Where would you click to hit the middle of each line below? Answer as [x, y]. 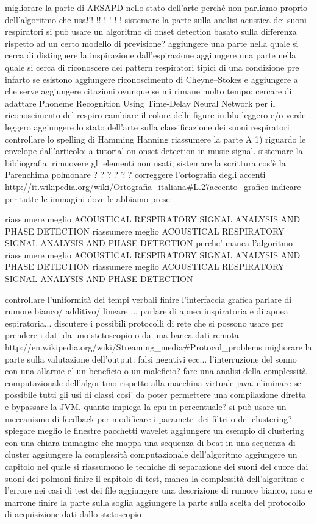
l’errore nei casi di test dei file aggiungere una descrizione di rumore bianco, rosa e [158, 490]
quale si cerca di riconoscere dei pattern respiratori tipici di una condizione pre [152, 67]
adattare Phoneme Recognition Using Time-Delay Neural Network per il [140, 103]
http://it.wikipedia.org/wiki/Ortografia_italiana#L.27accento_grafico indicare [153, 186]
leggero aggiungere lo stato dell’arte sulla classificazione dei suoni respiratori [147, 126]
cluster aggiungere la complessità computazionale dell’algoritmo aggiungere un [151, 454]
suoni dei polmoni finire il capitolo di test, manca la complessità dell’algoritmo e [155, 478]
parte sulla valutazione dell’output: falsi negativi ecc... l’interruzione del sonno [151, 359]
